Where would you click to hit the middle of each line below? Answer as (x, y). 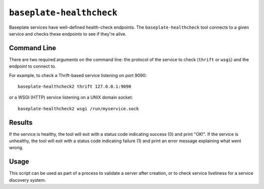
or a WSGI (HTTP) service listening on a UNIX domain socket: (71, 97)
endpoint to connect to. (33, 66)
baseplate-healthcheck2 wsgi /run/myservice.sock (78, 109)
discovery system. (28, 180)
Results (21, 123)
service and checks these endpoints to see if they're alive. (68, 34)
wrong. (16, 148)
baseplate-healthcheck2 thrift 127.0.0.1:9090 (75, 87)
